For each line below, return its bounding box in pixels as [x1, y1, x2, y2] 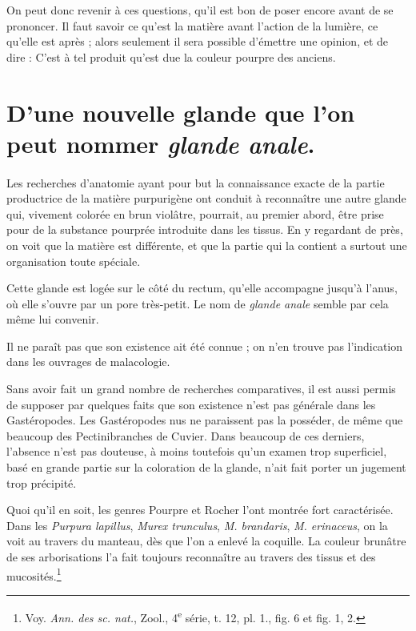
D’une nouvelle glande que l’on [6, 95, 355, 128]
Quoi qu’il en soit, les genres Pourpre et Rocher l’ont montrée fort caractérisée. [6, 501, 394, 518]
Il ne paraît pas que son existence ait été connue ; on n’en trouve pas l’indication [6, 337, 403, 354]
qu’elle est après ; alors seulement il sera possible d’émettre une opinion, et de [6, 33, 389, 50]
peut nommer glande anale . [6, 127, 315, 160]
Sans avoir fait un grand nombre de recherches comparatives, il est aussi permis [6, 380, 396, 397]
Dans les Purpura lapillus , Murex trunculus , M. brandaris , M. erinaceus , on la [6, 516, 388, 533]
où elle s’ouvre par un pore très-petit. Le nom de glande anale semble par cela [6, 295, 389, 311]
